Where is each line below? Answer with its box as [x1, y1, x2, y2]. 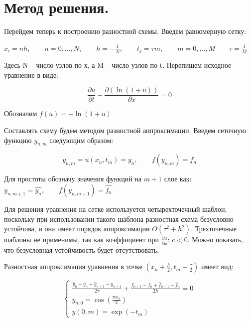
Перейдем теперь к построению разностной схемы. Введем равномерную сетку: [4, 26, 247, 36]
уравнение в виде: [4, 69, 58, 80]
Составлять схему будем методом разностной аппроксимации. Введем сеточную [4, 125, 247, 136]
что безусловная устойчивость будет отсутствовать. [4, 244, 159, 255]
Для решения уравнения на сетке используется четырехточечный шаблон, [4, 204, 227, 214]
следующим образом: [49, 135, 114, 145]
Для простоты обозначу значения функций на [4, 173, 142, 184]
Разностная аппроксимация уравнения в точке [4, 261, 142, 272]
